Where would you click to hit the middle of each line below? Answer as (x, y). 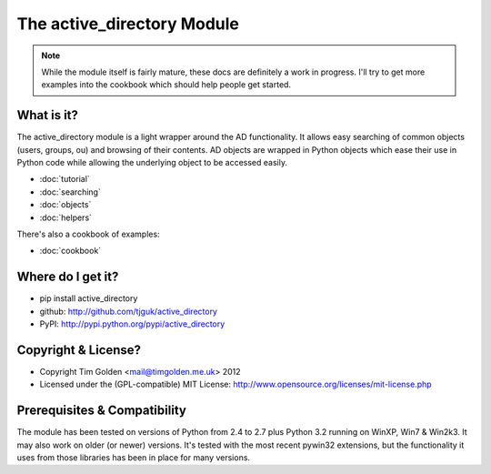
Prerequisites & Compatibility (101, 411)
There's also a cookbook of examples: (88, 234)
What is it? (48, 115)
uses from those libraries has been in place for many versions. (133, 458)
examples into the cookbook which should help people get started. (166, 85)
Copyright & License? (79, 350)
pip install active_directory (89, 298)
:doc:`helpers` (66, 217)
